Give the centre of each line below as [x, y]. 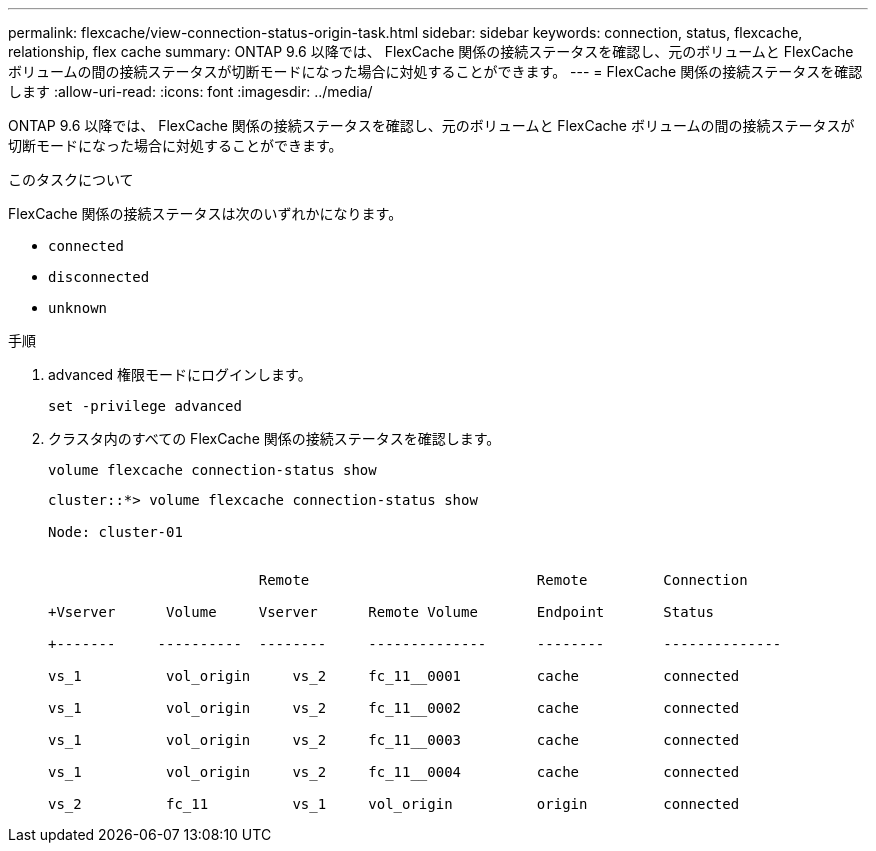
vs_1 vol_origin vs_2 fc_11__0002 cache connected [394, 708]
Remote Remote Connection [503, 580]
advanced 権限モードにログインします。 [180, 374]
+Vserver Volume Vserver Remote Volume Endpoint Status [381, 612]
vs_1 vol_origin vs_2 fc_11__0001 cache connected [394, 676]
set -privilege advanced [145, 406]
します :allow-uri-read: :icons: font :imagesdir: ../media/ [190, 91]
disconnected [99, 277]
